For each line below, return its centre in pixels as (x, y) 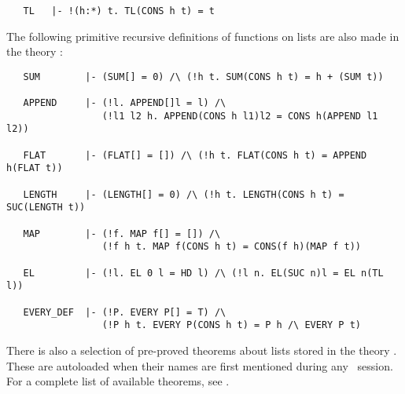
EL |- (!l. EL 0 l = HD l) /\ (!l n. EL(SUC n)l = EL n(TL (203, 273)
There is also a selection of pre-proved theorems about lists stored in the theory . (202, 350)
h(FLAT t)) (35, 168)
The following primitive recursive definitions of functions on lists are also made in (203, 36)
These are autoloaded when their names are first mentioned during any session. (200, 365)
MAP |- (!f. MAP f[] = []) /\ (122, 233)
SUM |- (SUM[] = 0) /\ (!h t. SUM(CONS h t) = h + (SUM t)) (203, 77)
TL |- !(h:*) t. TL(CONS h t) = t (119, 11)
